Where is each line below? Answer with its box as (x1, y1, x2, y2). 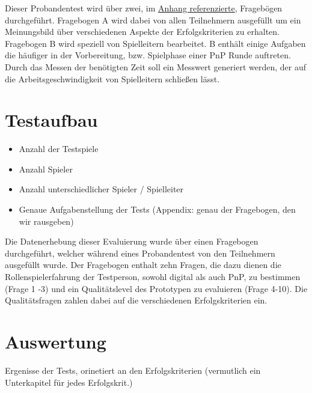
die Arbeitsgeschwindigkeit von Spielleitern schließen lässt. (5, 72, 220, 85)
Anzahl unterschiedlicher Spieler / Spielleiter (19, 183, 184, 195)
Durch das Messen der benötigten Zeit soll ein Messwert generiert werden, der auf (5, 60, 307, 73)
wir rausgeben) (19, 215, 74, 227)
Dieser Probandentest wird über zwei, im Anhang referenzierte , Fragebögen (5, 2, 283, 14)
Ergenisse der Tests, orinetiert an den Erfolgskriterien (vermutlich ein (5, 364, 261, 376)
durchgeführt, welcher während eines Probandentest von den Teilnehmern (5, 246, 275, 259)
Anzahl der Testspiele (19, 142, 99, 155)
